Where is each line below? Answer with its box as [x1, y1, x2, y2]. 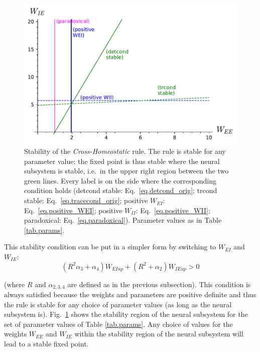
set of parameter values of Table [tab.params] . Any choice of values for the [4, 318, 233, 329]
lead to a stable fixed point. [4, 338, 89, 349]
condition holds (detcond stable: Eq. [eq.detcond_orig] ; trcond [24, 185, 217, 196]
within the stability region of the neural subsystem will [74, 328, 243, 339]
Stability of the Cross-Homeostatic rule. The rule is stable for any [24, 146, 226, 156]
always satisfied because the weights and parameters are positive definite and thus [4, 289, 256, 300]
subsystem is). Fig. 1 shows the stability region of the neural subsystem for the [4, 309, 248, 319]
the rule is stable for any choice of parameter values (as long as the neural [4, 299, 232, 309]
